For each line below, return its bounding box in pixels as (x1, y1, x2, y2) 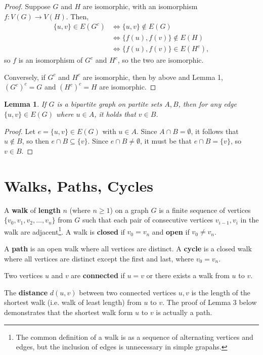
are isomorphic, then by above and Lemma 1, (82, 71, 223, 82)
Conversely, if (4, 71, 46, 82)
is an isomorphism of (18, 55, 83, 65)
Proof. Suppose (4, 1, 51, 11)
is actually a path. (156, 306, 212, 317)
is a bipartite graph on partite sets (57, 99, 162, 109)
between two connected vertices (79, 287, 177, 297)
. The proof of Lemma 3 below (162, 297, 257, 307)
